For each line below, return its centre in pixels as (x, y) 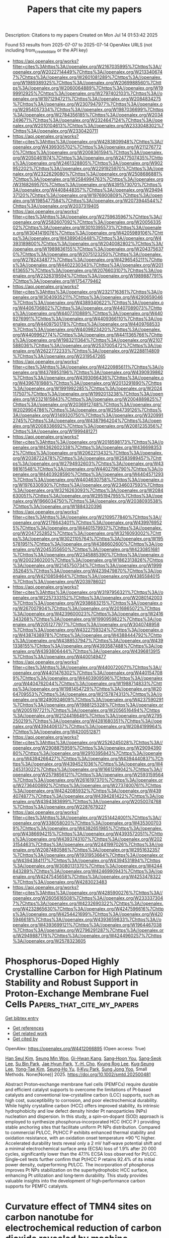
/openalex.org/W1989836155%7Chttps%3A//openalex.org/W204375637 (88, 249)
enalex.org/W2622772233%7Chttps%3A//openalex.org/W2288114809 (86, 351)
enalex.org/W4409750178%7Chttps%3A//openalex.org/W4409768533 (86, 324)
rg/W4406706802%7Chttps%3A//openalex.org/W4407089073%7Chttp (87, 308)
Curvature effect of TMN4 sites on (78, 1206)
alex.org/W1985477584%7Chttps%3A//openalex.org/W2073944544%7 (87, 200)
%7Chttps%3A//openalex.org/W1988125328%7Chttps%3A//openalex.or (88, 705)
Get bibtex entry (22, 1018)
